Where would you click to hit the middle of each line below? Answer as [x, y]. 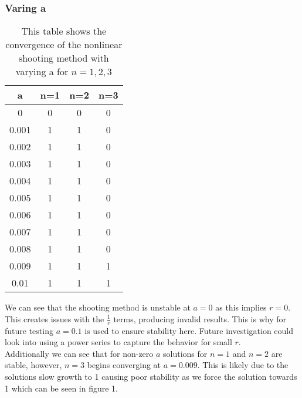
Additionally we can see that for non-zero [79, 353]
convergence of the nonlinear [64, 45]
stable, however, [33, 365]
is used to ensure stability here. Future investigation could [189, 330]
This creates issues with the [55, 318]
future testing [29, 330]
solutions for [185, 353]
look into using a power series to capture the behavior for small [118, 342]
